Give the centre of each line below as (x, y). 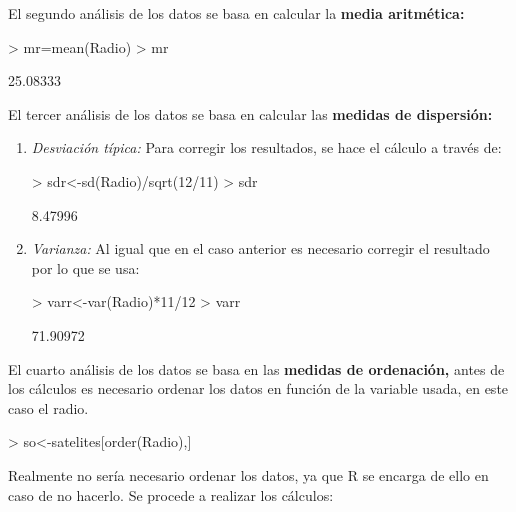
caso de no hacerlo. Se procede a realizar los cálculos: (171, 494)
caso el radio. (48, 407)
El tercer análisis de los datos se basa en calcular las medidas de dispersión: (250, 113)
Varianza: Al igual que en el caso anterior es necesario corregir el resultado (260, 248)
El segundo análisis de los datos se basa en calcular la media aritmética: (236, 13)
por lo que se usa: (85, 267)
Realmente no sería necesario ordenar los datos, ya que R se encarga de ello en (248, 474)
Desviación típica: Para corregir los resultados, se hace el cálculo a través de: (266, 147)
